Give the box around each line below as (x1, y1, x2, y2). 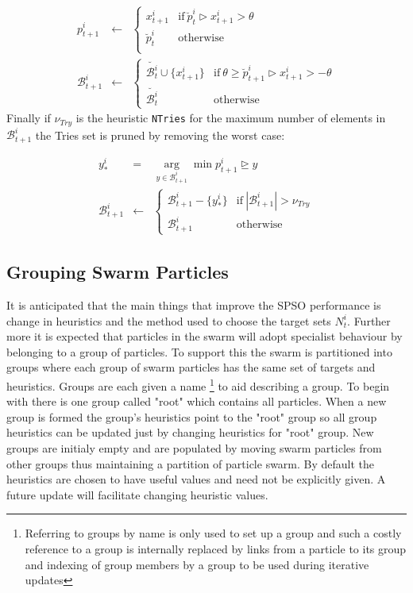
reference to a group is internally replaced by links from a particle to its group (25, 540, 407, 556)
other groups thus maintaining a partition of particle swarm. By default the (6, 455, 375, 472)
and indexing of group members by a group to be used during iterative (25, 556, 369, 572)
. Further (347, 312, 391, 329)
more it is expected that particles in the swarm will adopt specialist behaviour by (6, 328, 403, 345)
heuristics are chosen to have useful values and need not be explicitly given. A (6, 471, 386, 487)
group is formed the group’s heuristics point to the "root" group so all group (6, 408, 377, 425)
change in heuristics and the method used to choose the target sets (6, 312, 331, 329)
